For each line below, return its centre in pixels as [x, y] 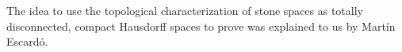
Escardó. [27, 41]
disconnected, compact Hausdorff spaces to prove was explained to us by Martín [201, 26]
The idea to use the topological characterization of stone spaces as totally [185, 10]
